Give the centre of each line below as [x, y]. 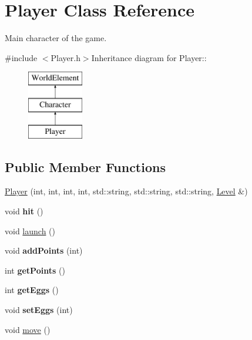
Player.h [65, 57]
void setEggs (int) [39, 310]
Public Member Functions [85, 166]
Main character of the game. [56, 38]
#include [21, 57]
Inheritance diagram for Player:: [149, 57]
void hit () [24, 211]
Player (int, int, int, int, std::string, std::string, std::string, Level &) [126, 191]
